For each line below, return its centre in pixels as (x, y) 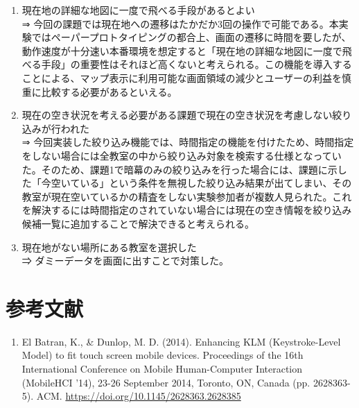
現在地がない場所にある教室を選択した (109, 247)
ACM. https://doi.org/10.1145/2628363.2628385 (139, 396)
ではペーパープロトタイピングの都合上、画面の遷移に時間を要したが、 (191, 37)
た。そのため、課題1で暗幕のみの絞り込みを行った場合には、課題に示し (184, 169)
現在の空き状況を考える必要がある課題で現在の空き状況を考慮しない (177, 115)
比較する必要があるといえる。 (109, 91)
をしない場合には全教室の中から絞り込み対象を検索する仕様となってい (182, 155)
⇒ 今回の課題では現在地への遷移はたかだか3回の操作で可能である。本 (180, 23)
